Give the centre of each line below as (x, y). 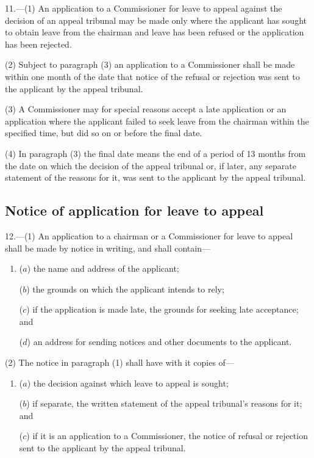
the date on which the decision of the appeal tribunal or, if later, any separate (151, 165)
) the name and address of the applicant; (103, 268)
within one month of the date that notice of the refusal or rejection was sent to (152, 76)
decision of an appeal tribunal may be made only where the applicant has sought (156, 20)
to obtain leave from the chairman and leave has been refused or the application (155, 32)
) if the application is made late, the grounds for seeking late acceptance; (162, 309)
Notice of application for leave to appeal (134, 210)
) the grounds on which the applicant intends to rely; (125, 289)
